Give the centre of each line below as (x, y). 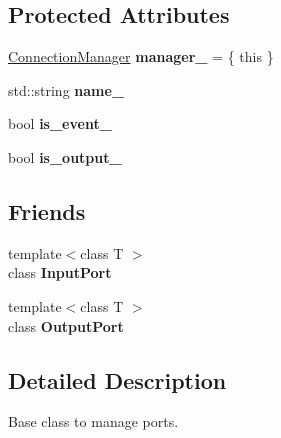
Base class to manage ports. (93, 421)
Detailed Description (117, 379)
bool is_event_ (60, 123)
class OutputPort (66, 325)
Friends (47, 210)
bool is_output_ (65, 156)
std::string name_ (66, 89)
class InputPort (60, 272)
